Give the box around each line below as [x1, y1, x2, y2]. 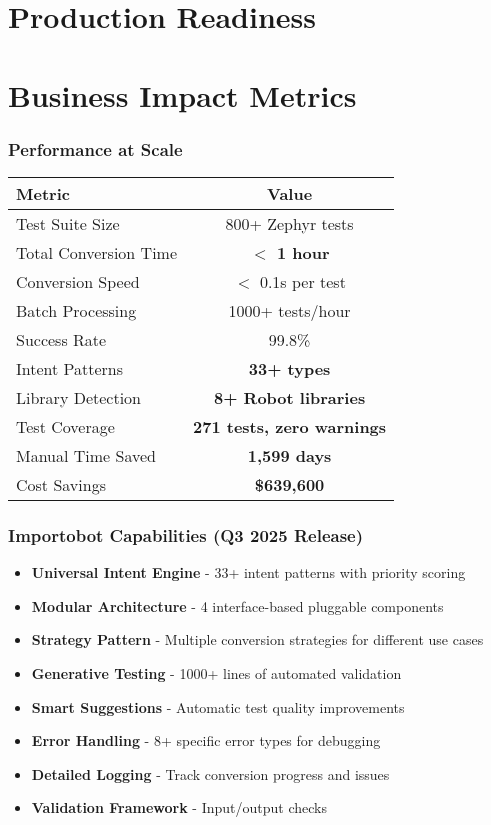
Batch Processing [16, 298, 137, 322]
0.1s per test [259, 269, 346, 293]
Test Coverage [16, 414, 115, 438]
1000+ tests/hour [228, 298, 351, 322]
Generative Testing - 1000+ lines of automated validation [31, 662, 402, 683]
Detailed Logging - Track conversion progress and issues [31, 763, 390, 784]
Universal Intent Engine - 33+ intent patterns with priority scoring [31, 562, 466, 583]
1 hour [276, 240, 330, 264]
